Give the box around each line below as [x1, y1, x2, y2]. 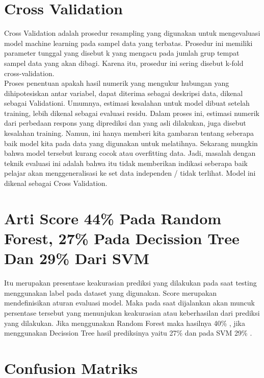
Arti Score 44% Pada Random [4, 207, 222, 228]
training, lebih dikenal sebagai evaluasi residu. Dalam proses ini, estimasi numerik [4, 107, 260, 118]
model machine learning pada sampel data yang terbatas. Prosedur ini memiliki [4, 37, 253, 48]
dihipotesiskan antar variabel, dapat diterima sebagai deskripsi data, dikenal [4, 87, 243, 98]
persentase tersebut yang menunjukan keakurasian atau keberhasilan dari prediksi [4, 307, 260, 318]
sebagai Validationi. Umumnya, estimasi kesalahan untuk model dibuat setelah [4, 98, 250, 108]
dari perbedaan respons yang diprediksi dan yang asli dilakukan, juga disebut [4, 117, 246, 128]
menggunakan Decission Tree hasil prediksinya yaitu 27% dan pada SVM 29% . [4, 327, 252, 338]
